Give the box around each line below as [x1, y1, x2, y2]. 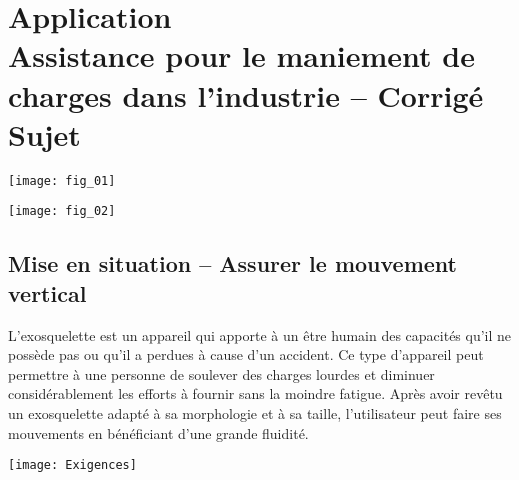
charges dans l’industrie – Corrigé [8, 74, 484, 115]
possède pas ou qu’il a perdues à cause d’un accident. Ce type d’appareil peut [8, 344, 484, 365]
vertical [8, 277, 87, 308]
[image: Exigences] [8, 458, 137, 473]
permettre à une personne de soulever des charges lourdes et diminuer [8, 363, 435, 384]
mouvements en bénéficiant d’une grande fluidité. [8, 422, 309, 443]
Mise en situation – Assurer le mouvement [8, 248, 457, 279]
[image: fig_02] [8, 204, 116, 219]
